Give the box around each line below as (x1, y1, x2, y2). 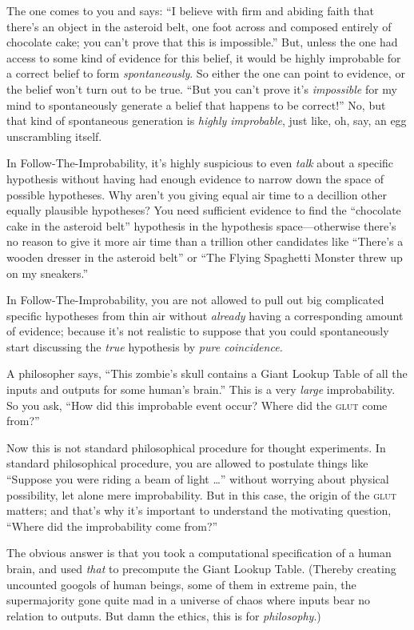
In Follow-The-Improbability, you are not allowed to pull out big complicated (6, 291, 384, 308)
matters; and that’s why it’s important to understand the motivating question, (6, 502, 392, 519)
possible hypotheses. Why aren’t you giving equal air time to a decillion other (6, 186, 388, 203)
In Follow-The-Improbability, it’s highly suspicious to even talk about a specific (6, 154, 394, 171)
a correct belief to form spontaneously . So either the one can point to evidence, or (6, 65, 405, 82)
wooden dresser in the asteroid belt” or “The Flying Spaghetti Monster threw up (6, 248, 403, 265)
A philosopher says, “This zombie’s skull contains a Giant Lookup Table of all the (6, 365, 408, 382)
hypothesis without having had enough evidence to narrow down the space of (6, 170, 384, 187)
